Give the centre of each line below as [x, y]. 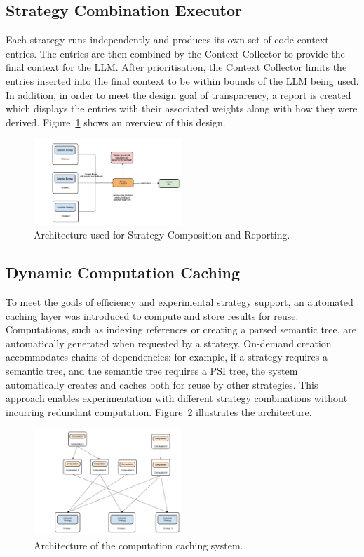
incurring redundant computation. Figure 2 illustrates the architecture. [159, 411]
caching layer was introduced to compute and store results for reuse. [152, 315]
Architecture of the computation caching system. [139, 545]
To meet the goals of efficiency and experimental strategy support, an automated [180, 302]
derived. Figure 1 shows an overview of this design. [116, 122]
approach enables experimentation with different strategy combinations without [177, 398]
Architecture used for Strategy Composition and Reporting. [162, 235]
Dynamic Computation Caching [123, 273]
